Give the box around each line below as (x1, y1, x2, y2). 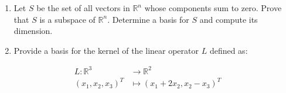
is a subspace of (39, 13, 96, 25)
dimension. (13, 25, 53, 37)
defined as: (209, 44, 248, 56)
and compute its (199, 13, 258, 25)
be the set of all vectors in (36, 2, 130, 13)
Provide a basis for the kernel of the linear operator (13, 44, 199, 56)
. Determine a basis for (107, 13, 189, 25)
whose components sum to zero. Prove (144, 2, 282, 13)
